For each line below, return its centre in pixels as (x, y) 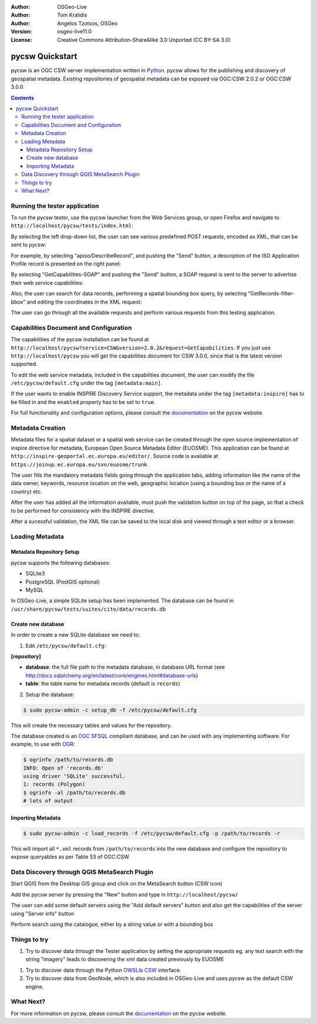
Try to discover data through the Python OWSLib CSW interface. (103, 970)
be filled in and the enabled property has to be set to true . (83, 402)
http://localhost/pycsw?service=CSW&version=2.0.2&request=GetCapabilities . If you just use (141, 348)
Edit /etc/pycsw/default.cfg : (66, 645)
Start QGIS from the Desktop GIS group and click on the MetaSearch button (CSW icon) (117, 884)
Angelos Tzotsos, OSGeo (87, 23)
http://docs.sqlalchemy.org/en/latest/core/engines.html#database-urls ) (112, 675)
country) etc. (26, 491)
